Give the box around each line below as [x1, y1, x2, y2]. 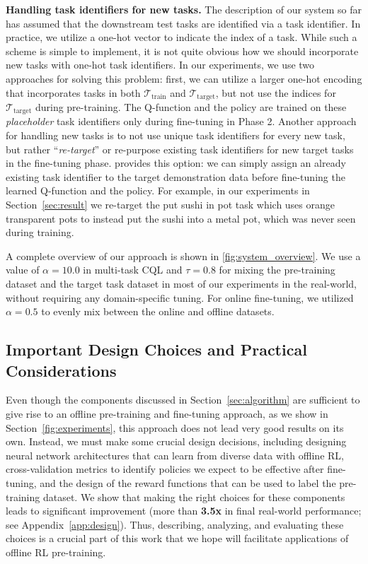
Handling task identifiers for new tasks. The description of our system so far [6, 2, 362, 16]
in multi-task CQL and [83, 262, 183, 277]
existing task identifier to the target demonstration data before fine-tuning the [6, 169, 345, 184]
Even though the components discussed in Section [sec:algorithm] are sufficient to [6, 392, 360, 407]
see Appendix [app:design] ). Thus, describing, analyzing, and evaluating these [6, 517, 344, 531]
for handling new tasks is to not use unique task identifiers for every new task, [6, 128, 345, 143]
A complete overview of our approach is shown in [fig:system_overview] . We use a [6, 248, 361, 263]
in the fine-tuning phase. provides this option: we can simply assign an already [6, 155, 346, 170]
